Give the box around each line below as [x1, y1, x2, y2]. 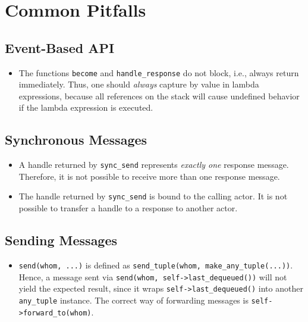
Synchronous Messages [5, 130, 147, 149]
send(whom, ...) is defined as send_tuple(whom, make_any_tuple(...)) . [18, 258, 293, 271]
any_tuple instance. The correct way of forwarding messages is [18, 293, 249, 306]
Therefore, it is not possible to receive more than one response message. [18, 170, 280, 182]
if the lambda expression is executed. [18, 101, 153, 114]
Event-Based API [5, 38, 115, 57]
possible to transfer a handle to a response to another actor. [18, 202, 238, 214]
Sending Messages [5, 231, 118, 249]
